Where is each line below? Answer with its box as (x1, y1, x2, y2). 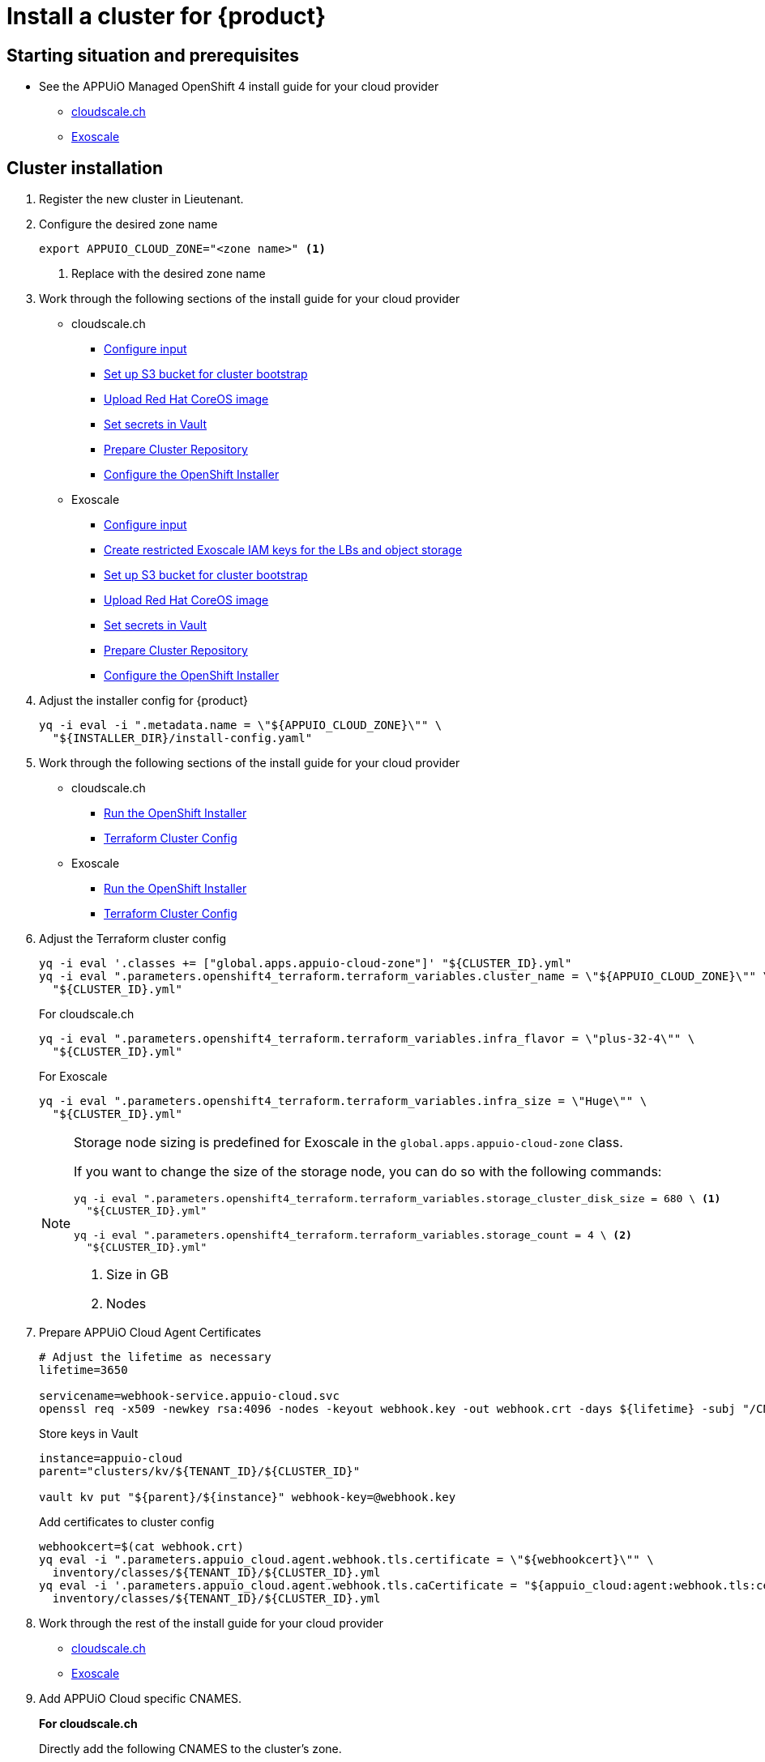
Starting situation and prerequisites (6, 45, 300, 66)
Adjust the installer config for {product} (39, 693, 248, 708)
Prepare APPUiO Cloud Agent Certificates (39, 1325, 262, 1340)
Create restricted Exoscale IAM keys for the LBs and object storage (104, 543, 463, 557)
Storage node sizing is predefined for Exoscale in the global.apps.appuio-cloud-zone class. (74, 1134, 623, 1151)
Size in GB (106, 1266, 169, 1283)
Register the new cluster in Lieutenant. (39, 192, 244, 207)
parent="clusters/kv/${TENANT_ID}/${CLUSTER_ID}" (39, 1465, 361, 1478)
